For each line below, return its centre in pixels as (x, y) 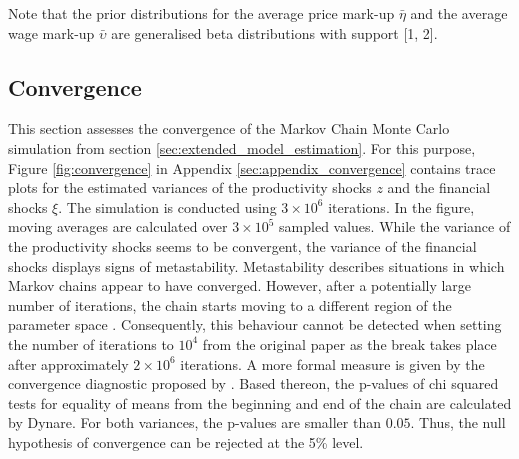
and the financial (439, 187)
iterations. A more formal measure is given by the (332, 363)
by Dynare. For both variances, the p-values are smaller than (194, 422)
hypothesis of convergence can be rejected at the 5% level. (186, 441)
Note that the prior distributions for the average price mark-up (201, 13)
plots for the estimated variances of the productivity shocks (190, 187)
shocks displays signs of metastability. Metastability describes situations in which (256, 265)
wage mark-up (51, 32)
